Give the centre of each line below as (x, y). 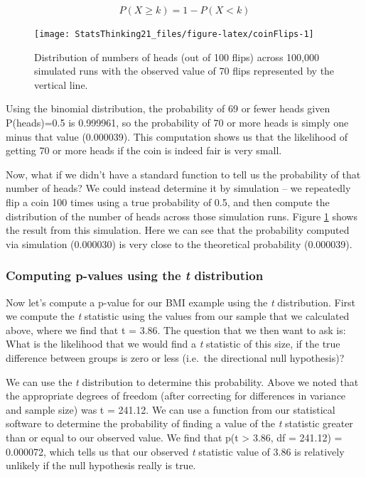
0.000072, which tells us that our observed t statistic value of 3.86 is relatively (175, 451)
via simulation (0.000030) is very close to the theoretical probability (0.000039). (179, 243)
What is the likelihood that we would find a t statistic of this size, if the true (173, 344)
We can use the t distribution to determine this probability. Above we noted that (182, 381)
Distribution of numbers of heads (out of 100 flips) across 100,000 (177, 57)
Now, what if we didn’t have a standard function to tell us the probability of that (183, 174)
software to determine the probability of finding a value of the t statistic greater (179, 423)
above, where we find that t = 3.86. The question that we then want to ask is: (176, 329)
